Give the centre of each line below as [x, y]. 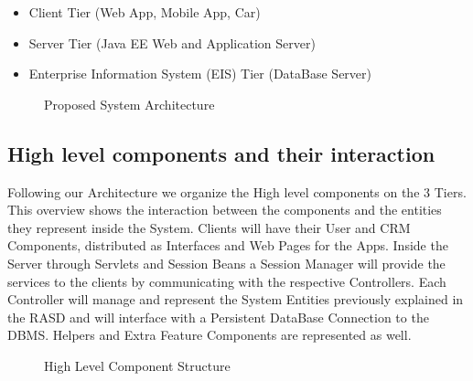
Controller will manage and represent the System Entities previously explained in [236, 299]
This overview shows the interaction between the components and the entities [225, 210]
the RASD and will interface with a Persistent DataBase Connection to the [218, 317]
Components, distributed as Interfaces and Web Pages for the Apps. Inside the [228, 245]
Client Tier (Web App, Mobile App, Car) [145, 12]
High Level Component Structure [137, 365]
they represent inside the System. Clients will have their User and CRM [209, 227]
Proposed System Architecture [129, 104]
